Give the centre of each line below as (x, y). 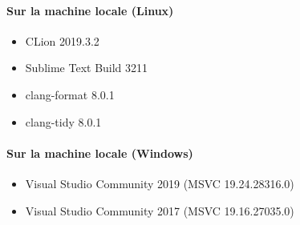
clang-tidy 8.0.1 (63, 121)
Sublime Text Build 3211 (87, 68)
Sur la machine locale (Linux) (90, 10)
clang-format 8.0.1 (70, 94)
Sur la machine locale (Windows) (100, 153)
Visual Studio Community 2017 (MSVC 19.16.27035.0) (160, 210)
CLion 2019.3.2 (62, 40)
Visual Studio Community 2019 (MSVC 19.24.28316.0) (160, 183)
